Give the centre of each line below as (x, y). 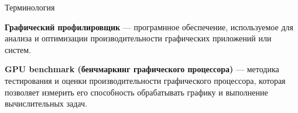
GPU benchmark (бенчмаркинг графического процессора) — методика (142, 69)
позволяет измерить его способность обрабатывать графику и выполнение (136, 92)
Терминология (30, 7)
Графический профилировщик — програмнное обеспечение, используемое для (149, 27)
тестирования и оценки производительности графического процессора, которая (145, 80)
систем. (18, 49)
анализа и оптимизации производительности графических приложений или (138, 38)
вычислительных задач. (46, 103)
